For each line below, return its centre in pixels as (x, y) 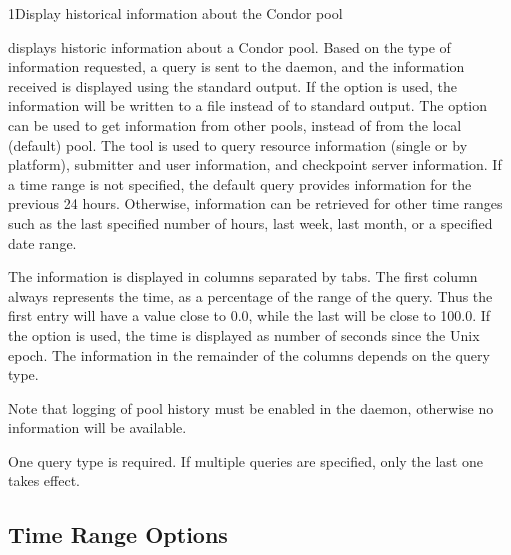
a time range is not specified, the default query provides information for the (240, 183)
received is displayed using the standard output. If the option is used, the (232, 85)
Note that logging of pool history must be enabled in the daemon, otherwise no (251, 407)
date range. (42, 242)
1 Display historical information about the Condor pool (175, 13)
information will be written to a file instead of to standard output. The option (248, 105)
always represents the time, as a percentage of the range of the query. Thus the (250, 295)
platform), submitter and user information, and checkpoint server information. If (255, 164)
